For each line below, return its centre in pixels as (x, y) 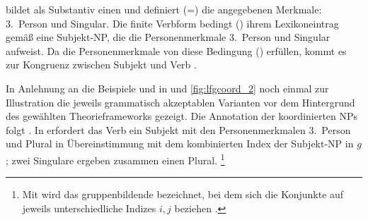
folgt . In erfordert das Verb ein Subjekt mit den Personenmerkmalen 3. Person (178, 129)
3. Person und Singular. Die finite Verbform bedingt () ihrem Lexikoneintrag (172, 23)
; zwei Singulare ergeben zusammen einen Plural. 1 (115, 159)
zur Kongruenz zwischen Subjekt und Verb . (101, 65)
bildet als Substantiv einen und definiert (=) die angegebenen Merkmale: (164, 9)
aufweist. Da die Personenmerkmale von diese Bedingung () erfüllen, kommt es (176, 50)
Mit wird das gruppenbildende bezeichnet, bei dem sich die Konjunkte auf (183, 194)
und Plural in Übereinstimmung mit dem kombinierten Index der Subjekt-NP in (180, 143)
